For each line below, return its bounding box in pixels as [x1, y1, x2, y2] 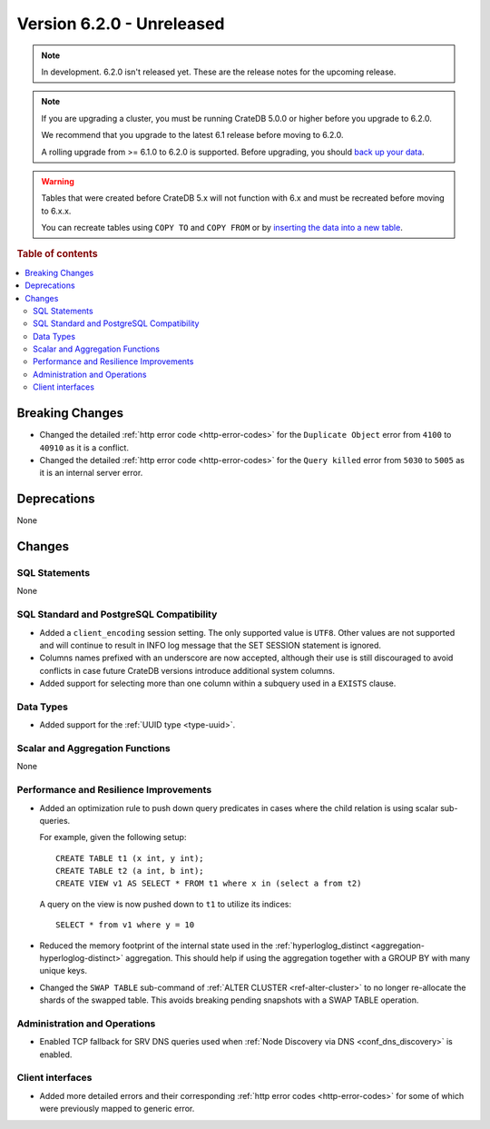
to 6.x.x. [41, 205, 72, 216]
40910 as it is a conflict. [39, 441, 129, 453]
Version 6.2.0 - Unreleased [16, 14, 226, 34]
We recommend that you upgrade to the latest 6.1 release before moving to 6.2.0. [41, 130, 344, 141]
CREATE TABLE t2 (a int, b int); [55, 866, 204, 876]
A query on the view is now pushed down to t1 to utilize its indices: [39, 898, 292, 909]
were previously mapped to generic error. [39, 1104, 195, 1114]
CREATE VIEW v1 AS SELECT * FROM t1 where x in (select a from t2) [55, 878, 362, 889]
